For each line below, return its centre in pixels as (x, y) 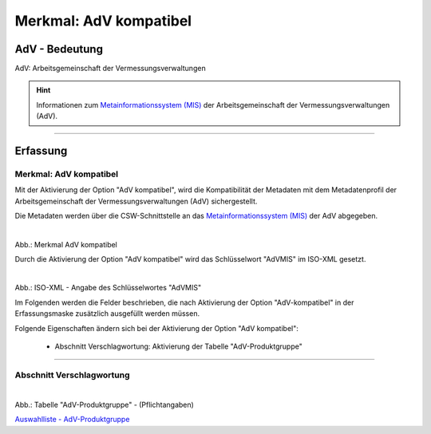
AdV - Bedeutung (59, 49)
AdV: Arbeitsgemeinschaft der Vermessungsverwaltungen (111, 69)
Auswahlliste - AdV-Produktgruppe (72, 420)
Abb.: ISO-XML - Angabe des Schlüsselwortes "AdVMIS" (108, 288)
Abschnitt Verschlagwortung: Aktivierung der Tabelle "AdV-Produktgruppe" (178, 346)
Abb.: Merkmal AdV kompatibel (66, 244)
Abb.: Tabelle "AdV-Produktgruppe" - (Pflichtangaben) (105, 405)
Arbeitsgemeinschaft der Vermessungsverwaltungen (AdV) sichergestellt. (136, 201)
